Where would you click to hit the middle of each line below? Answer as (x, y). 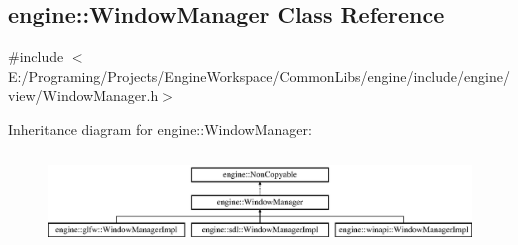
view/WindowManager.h (83, 95)
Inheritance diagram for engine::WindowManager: (160, 128)
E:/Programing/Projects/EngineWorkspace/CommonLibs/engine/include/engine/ (259, 75)
